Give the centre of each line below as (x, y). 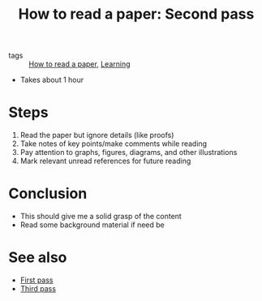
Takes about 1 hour (52, 80)
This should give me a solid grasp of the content (101, 217)
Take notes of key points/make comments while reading (114, 144)
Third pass (38, 288)
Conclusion (48, 193)
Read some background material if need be (92, 225)
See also (38, 258)
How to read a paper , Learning (80, 64)
